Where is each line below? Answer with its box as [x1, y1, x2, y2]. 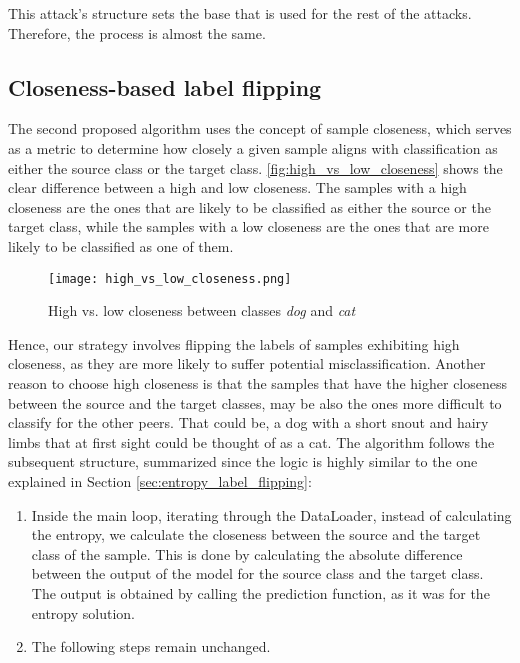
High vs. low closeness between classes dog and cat [48, 300, 356, 321]
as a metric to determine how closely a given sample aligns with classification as [8, 137, 498, 158]
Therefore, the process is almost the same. [8, 22, 266, 43]
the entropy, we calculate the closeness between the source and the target [31, 524, 481, 545]
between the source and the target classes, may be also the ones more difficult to [8, 392, 502, 413]
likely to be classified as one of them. [8, 235, 234, 256]
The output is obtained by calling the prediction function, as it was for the [31, 582, 490, 603]
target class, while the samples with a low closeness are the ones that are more [8, 216, 489, 237]
